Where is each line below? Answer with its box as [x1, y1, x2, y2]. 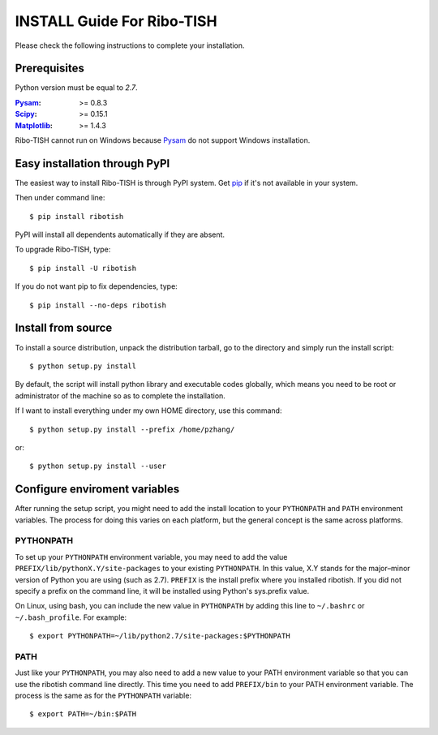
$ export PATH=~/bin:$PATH [29, 710, 137, 719]
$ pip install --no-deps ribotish [29, 300, 166, 310]
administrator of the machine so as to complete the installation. [15, 390, 226, 401]
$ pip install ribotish [29, 212, 124, 221]
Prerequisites [15, 62, 84, 75]
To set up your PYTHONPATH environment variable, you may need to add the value [15, 552, 288, 561]
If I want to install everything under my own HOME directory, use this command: [15, 406, 282, 415]
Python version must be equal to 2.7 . [15, 83, 138, 92]
